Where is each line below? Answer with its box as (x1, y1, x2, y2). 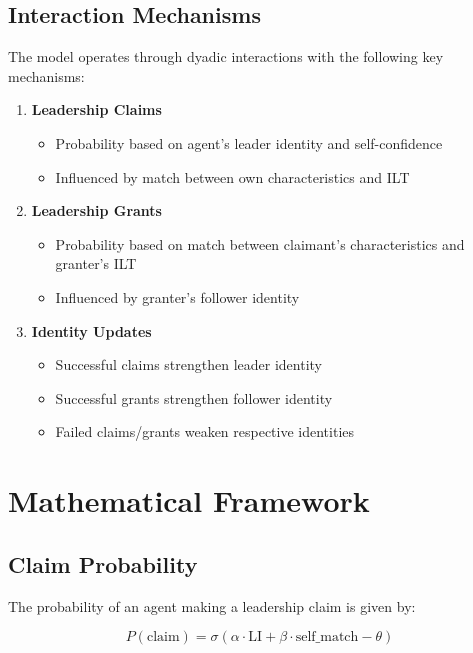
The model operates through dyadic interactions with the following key (8, 46, 444, 67)
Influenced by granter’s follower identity (55, 286, 300, 307)
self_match (295, 630, 359, 645)
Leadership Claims (31, 99, 162, 120)
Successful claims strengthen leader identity (55, 354, 322, 375)
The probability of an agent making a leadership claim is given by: (8, 595, 416, 616)
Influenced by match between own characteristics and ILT (55, 166, 410, 187)
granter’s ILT (55, 253, 137, 274)
